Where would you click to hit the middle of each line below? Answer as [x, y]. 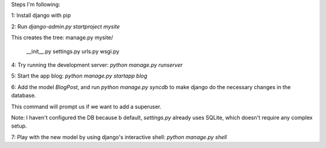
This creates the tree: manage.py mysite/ [62, 38]
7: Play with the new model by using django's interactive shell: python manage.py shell [119, 137]
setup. [19, 126]
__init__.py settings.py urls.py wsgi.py [73, 51]
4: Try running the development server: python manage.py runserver [97, 65]
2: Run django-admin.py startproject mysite [66, 26]
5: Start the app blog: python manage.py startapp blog [79, 76]
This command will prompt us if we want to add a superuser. [86, 106]
